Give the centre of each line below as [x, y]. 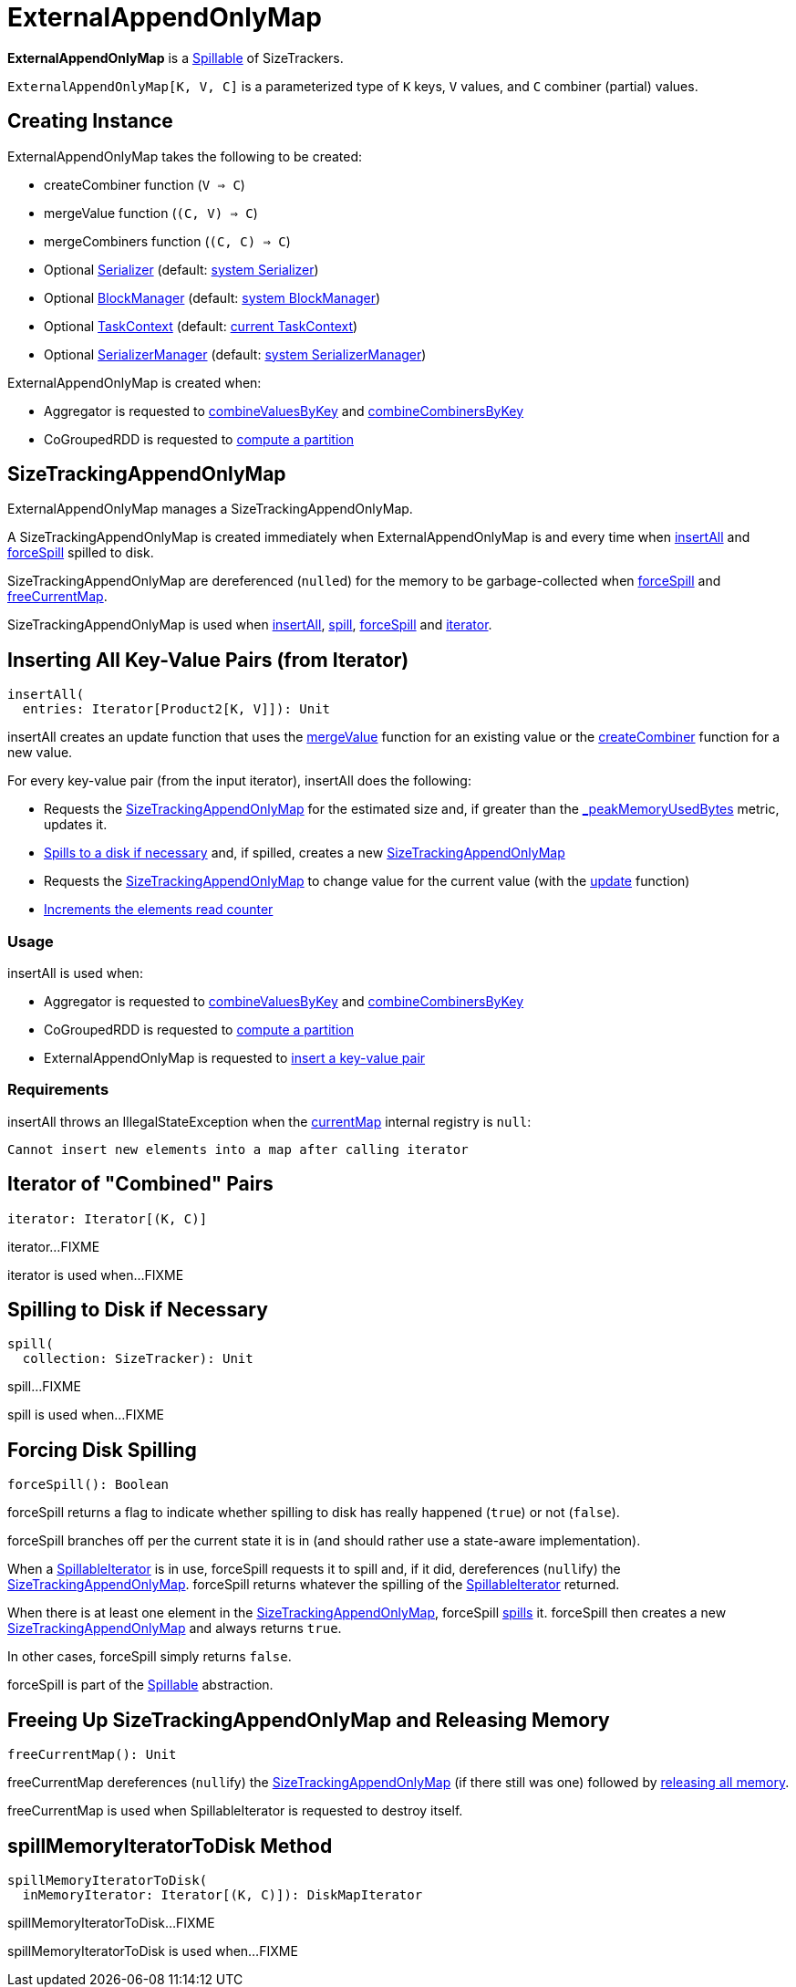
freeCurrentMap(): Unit [92, 1755]
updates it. [76, 825]
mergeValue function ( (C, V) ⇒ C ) [151, 213]
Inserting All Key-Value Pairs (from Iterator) [208, 660]
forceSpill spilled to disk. [81, 553]
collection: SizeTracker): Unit [138, 1359]
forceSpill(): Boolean [88, 1485]
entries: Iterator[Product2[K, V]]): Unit [176, 709]
